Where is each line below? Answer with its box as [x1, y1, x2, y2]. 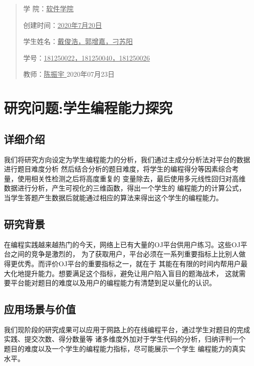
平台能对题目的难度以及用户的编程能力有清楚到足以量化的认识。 [10, 278, 216, 288]
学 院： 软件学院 [23, 3, 74, 13]
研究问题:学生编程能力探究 [4, 98, 172, 118]
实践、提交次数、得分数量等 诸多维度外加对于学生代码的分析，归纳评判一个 [4, 334, 246, 344]
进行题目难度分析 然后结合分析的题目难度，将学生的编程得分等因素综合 [4, 164, 232, 174]
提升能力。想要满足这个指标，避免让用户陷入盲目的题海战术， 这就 [24, 268, 239, 278]
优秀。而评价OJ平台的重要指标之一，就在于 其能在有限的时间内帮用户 [17, 258, 241, 268]
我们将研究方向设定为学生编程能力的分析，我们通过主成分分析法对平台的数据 [4, 154, 250, 164]
